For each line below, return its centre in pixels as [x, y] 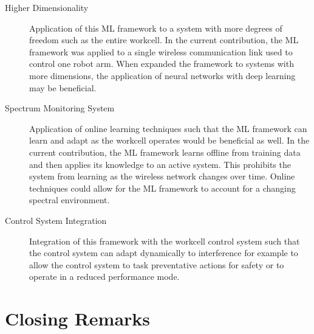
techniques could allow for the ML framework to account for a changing [162, 188]
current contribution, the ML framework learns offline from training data [165, 152]
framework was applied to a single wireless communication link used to [161, 51]
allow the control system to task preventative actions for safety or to [157, 264]
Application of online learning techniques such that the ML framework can [168, 128]
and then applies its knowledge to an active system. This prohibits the [160, 164]
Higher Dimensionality [47, 7]
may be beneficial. [63, 87]
